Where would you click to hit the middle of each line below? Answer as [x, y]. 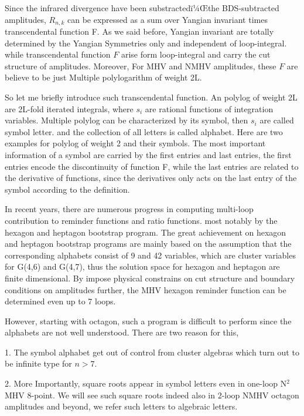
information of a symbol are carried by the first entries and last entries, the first [148, 154]
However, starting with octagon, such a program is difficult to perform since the [148, 321]
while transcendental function [58, 54]
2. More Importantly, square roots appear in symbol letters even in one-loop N [146, 383]
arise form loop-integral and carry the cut [196, 54]
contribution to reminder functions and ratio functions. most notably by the [141, 220]
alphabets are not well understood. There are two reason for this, [122, 332]
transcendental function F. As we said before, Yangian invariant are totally [139, 31]
